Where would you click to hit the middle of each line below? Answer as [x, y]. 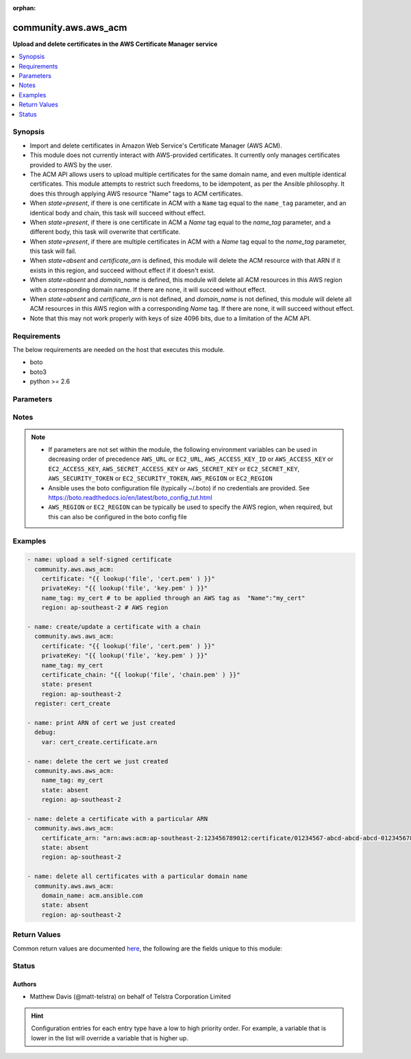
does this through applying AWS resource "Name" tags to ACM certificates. [136, 193]
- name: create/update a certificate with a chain [114, 627]
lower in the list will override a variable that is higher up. [110, 1038]
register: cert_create [73, 704]
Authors [25, 984]
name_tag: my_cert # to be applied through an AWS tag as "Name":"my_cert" [173, 598]
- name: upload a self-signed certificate [99, 560]
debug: [46, 733]
